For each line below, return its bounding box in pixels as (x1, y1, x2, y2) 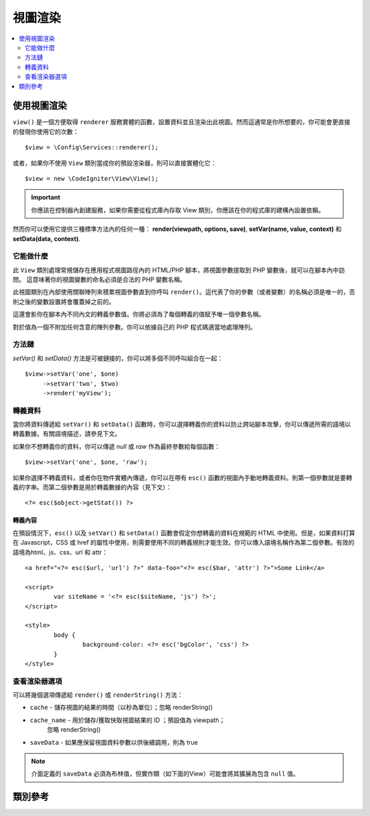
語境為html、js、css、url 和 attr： (12, 548, 108, 556)
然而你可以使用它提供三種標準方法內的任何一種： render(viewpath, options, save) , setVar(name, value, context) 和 (12, 225, 342, 233)
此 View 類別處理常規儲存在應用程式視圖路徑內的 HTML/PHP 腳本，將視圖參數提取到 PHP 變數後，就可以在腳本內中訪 (12, 266, 345, 274)
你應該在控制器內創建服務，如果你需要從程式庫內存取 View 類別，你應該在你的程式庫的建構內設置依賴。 (31, 206, 325, 214)
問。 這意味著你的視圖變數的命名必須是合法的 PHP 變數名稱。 (12, 275, 186, 284)
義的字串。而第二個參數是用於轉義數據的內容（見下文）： (12, 483, 172, 491)
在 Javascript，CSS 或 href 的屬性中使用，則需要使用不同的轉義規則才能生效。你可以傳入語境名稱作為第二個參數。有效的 (12, 539, 355, 547)
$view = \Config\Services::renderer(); (25, 144, 159, 151)
